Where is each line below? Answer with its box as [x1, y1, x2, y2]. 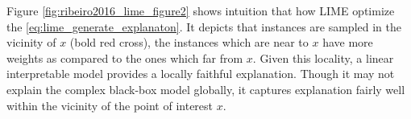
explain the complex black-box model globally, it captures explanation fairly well [6, 80, 405, 97]
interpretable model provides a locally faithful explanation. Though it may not [6, 65, 395, 82]
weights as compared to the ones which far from [6, 49, 243, 66]
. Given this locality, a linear [252, 49, 394, 66]
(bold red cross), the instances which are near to [69, 34, 309, 51]
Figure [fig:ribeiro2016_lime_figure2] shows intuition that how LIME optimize [6, 2, 395, 18]
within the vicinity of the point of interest [6, 96, 214, 113]
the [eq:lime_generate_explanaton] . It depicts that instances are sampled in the [6, 18, 401, 35]
